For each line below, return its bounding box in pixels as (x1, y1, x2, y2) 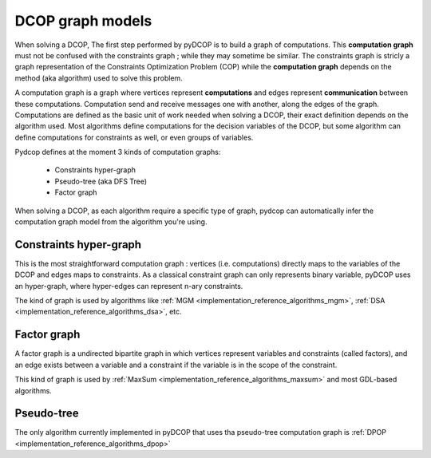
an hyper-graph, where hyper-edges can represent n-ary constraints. (14, 281, 243, 290)
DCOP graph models (14, 12, 152, 30)
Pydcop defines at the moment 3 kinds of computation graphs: (14, 148, 221, 157)
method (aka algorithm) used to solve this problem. (14, 73, 183, 83)
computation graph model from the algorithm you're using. (14, 217, 208, 227)
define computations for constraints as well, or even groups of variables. (14, 132, 254, 142)
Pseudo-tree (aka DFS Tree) (54, 176, 148, 186)
